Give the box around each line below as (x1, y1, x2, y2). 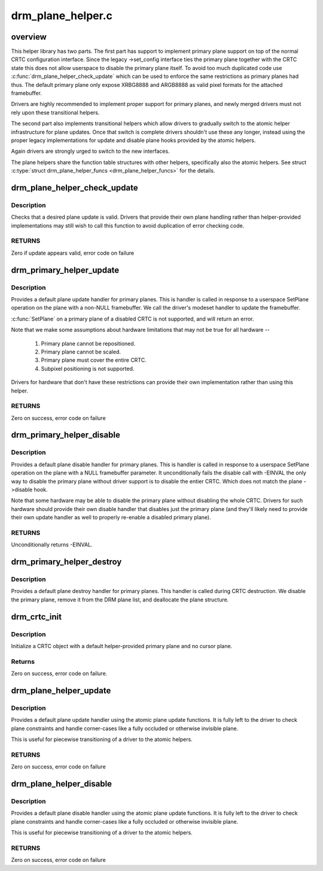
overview (11, 32, 47, 42)
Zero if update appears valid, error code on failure (11, 249, 135, 256)
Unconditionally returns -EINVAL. (11, 541, 93, 548)
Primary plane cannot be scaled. (41, 348, 121, 355)
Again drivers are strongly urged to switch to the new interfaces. (11, 147, 170, 155)
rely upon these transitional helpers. (11, 108, 100, 116)
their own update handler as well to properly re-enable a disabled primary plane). (11, 514, 212, 521)
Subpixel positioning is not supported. (41, 365, 135, 372)
